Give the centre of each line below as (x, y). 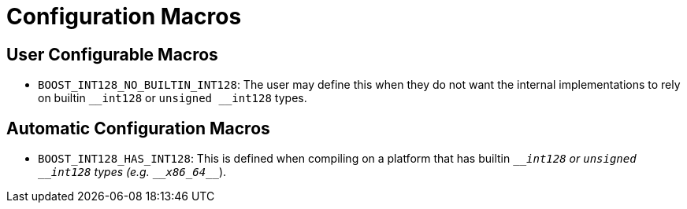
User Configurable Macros (112, 54)
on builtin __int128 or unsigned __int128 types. (173, 98)
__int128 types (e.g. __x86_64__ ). (132, 172)
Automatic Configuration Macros (138, 128)
